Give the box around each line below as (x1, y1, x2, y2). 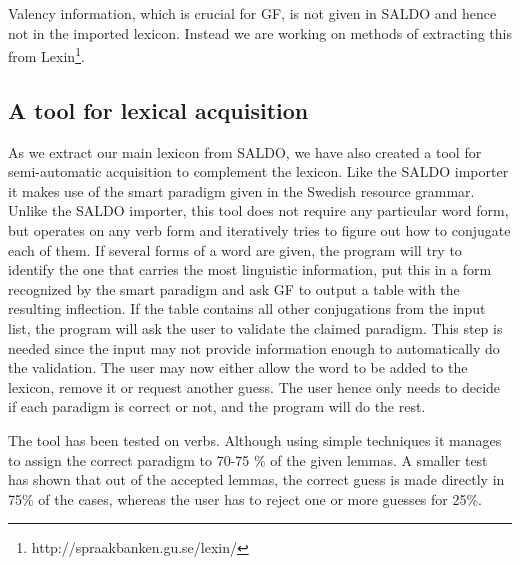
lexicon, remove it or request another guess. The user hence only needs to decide (8, 376, 501, 397)
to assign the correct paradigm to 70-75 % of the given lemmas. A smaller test (8, 449, 488, 470)
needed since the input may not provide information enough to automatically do (8, 337, 500, 358)
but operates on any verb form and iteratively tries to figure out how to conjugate (8, 220, 511, 241)
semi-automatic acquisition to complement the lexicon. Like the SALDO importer (8, 161, 509, 182)
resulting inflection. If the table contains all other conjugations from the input (8, 298, 486, 319)
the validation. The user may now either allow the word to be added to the (8, 357, 468, 378)
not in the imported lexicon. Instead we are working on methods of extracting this (8, 22, 512, 43)
